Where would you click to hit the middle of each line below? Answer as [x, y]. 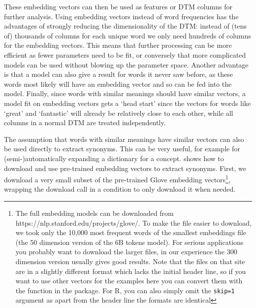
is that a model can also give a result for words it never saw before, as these [118, 74]
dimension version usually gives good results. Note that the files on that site [130, 261]
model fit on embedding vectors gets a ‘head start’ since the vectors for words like [128, 103]
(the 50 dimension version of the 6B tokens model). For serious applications [129, 242]
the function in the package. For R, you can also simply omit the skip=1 [125, 290]
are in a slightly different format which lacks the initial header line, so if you [131, 271]
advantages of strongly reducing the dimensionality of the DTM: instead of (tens [126, 26]
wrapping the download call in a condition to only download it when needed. [120, 189]
